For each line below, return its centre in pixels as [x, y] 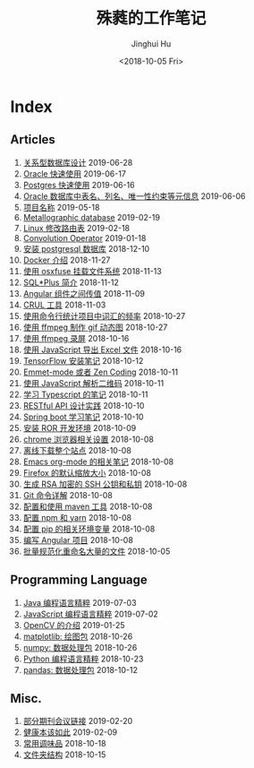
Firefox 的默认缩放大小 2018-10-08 [87, 472]
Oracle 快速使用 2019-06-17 [74, 173]
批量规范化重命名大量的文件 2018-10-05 [97, 551]
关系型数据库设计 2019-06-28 [78, 162]
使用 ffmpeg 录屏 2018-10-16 [76, 338]
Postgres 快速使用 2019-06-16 [79, 185]
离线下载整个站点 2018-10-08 [77, 450]
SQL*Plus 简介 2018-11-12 [71, 282]
